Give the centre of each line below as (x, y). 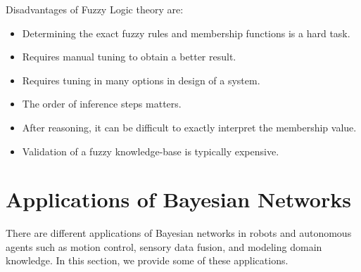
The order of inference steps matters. (102, 104)
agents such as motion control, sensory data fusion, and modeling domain (164, 246)
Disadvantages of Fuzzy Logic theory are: (95, 9)
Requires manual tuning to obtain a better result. (129, 57)
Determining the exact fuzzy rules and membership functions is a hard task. (186, 33)
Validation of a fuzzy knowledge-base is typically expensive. (151, 151)
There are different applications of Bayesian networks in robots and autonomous (179, 233)
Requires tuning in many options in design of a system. (141, 80)
